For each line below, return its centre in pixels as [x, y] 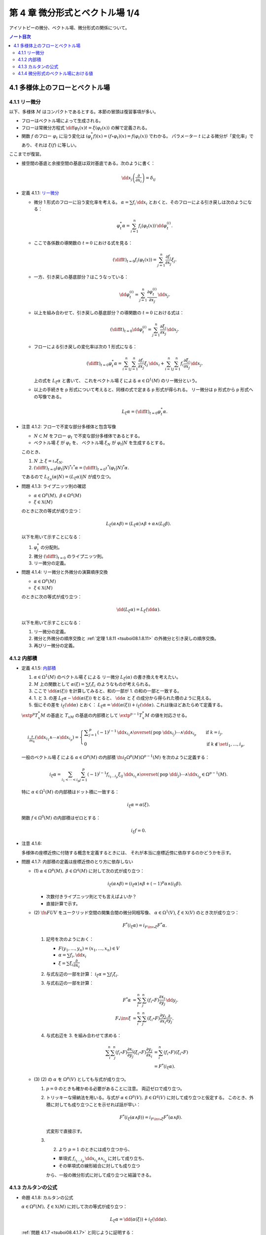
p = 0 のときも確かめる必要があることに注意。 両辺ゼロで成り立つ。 [115, 1088]
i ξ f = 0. [138, 831]
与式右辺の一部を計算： [70, 983]
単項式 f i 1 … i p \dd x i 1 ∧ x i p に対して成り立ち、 [102, 1159]
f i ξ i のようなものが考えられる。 [121, 684]
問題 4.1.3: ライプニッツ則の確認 [54, 486]
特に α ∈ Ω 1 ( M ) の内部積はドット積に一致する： [70, 792]
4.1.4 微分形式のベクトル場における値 [56, 73]
